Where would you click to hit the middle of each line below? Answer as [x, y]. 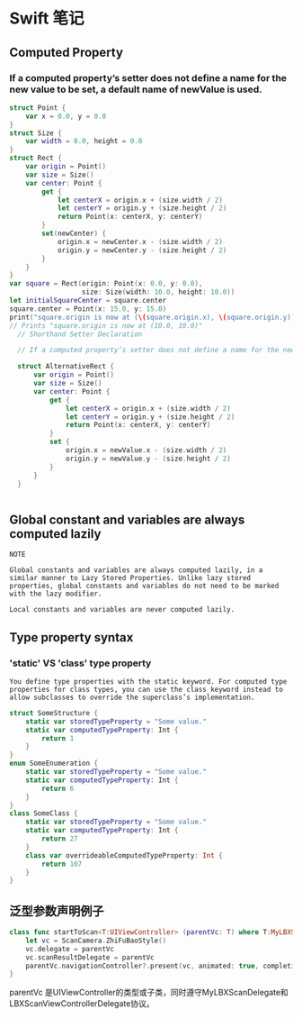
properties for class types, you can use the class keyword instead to [146, 689]
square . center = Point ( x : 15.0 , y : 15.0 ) [88, 309]
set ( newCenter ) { [74, 233]
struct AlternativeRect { [66, 367]
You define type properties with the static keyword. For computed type [148, 681]
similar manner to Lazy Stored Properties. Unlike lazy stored [130, 578]
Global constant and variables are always [127, 519]
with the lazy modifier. [56, 594]
